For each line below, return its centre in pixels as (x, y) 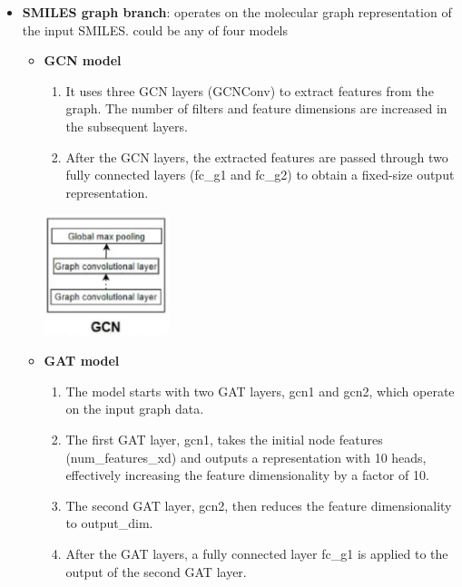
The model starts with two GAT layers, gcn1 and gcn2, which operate (260, 391)
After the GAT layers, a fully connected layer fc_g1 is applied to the (257, 553)
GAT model (82, 361)
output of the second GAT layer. (156, 571)
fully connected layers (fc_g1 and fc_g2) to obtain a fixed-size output (260, 175)
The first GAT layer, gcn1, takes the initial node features (224, 439)
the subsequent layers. (127, 126)
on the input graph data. (135, 409)
